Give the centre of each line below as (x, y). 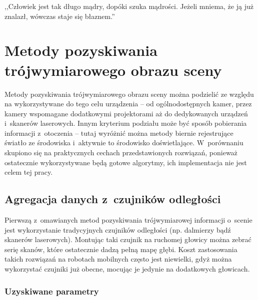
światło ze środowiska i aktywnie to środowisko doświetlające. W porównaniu (124, 143)
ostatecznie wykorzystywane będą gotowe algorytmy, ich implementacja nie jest (126, 162)
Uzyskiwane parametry (52, 291)
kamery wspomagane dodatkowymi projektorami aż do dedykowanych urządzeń (126, 113)
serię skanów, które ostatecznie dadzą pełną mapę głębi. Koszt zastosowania (121, 249)
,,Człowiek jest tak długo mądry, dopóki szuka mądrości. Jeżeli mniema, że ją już (129, 6)
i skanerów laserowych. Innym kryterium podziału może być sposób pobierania (126, 123)
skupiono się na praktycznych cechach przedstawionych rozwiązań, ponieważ (121, 152)
